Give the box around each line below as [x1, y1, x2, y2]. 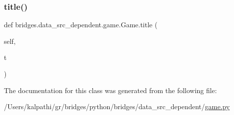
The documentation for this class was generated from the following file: [4, 85, 217, 95]
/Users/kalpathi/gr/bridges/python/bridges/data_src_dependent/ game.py [4, 101, 230, 112]
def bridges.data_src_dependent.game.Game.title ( [4, 19, 158, 30]
